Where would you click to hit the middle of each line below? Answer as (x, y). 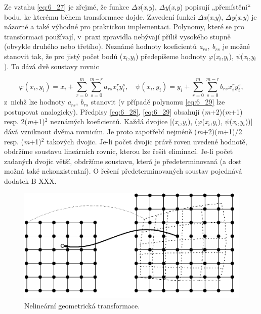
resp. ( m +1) (23, 141)
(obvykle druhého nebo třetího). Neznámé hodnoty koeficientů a (103, 46)
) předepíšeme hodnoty (171, 56)
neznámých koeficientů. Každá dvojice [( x (114, 121)
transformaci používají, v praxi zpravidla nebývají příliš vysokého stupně (117, 36)
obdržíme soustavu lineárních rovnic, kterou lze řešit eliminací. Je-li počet (119, 151)
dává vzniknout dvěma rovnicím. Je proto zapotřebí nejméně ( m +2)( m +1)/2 (123, 132)
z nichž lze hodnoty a (38, 102)
